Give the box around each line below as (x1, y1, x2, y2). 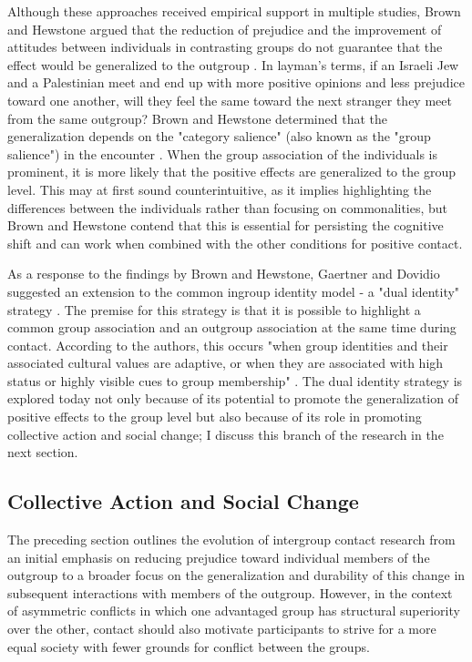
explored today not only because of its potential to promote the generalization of (7, 389, 458, 408)
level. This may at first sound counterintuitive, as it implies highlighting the (7, 179, 432, 199)
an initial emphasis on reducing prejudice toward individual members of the (7, 547, 430, 566)
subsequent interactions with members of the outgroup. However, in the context (7, 583, 453, 602)
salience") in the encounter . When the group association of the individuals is (7, 144, 438, 163)
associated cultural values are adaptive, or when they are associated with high (7, 353, 444, 372)
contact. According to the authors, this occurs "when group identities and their (7, 335, 448, 354)
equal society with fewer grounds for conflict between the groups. (7, 637, 370, 656)
